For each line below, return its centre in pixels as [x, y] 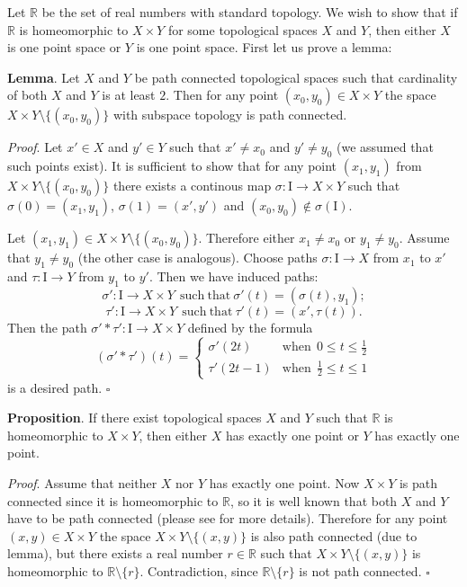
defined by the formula [250, 327]
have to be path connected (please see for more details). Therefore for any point [228, 518]
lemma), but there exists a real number [115, 553]
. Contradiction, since [199, 570]
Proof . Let [35, 147]
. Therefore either [247, 238]
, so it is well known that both [314, 500]
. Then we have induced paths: [233, 276]
